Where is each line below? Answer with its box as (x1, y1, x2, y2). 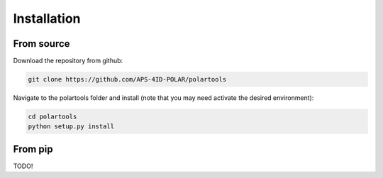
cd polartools (28, 113, 77, 121)
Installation (13, 11, 81, 26)
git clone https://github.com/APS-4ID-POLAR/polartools (28, 75, 227, 84)
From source (13, 38, 70, 50)
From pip (13, 143, 53, 155)
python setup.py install (28, 123, 115, 130)
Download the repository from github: (13, 57, 123, 65)
